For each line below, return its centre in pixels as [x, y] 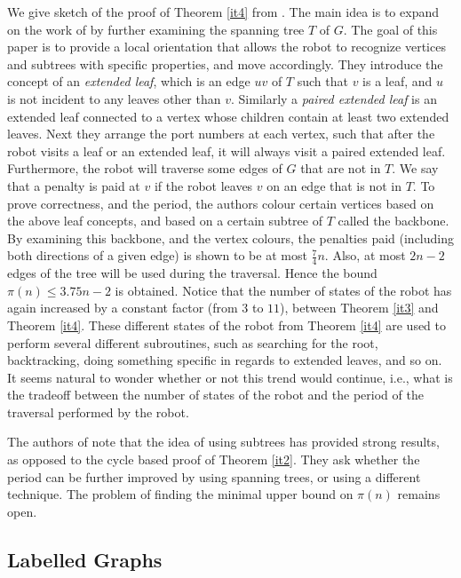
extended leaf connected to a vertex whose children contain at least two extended [228, 116]
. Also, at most [365, 255]
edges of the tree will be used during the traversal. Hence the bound [192, 273]
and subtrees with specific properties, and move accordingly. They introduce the [225, 63]
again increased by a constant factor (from [123, 308]
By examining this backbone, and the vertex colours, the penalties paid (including [230, 238]
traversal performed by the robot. [98, 412]
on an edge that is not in [334, 185]
